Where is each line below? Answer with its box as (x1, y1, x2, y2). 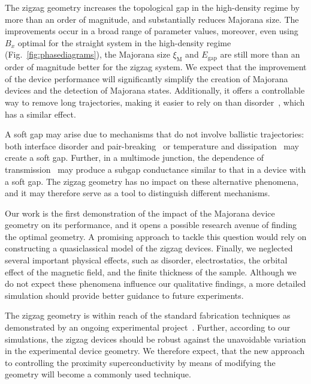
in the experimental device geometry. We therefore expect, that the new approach (5, 344, 305, 357)
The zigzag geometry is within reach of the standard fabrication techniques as (5, 309, 291, 322)
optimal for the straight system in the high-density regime (17, 36, 231, 49)
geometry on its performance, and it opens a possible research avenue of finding (5, 218, 297, 231)
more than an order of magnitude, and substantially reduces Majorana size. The (5, 13, 299, 25)
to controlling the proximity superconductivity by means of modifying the (5, 356, 276, 368)
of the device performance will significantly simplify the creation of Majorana (5, 72, 288, 85)
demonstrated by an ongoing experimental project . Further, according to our (5, 321, 291, 334)
